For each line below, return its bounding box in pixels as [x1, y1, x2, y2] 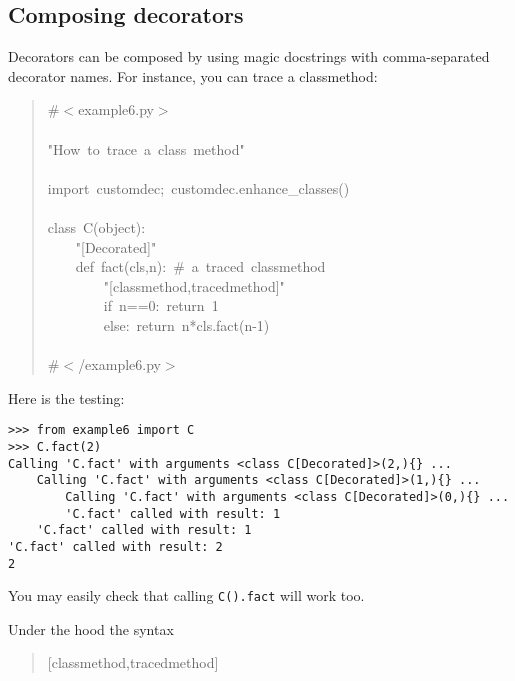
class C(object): [47, 216, 146, 237]
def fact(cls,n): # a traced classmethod [75, 256, 326, 277]
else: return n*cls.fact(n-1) [103, 314, 270, 335]
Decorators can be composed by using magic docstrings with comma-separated [8, 46, 490, 67]
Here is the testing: [8, 387, 125, 408]
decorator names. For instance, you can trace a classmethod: [8, 65, 378, 86]
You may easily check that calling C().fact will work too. [8, 585, 365, 606]
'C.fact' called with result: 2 [8, 539, 223, 554]
